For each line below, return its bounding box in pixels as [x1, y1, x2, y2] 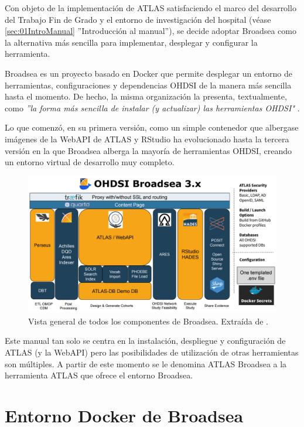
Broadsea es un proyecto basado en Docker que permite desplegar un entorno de [5, 67, 292, 79]
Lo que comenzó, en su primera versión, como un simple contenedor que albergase [5, 121, 299, 134]
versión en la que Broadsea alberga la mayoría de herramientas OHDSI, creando [5, 144, 292, 156]
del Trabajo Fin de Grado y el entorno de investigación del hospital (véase [5, 13, 271, 25]
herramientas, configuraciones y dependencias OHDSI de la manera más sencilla [5, 78, 292, 91]
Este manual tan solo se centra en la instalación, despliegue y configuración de [5, 334, 286, 347]
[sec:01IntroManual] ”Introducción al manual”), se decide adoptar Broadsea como [5, 25, 296, 37]
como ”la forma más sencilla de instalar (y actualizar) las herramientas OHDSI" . [5, 101, 300, 114]
